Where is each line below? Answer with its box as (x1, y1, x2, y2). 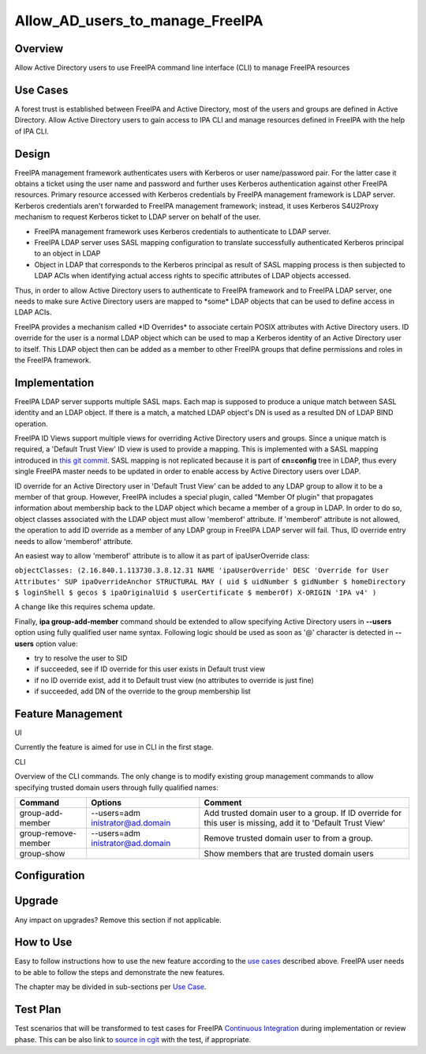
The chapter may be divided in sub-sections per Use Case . (14, 982, 207, 992)
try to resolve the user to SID (34, 653, 128, 663)
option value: (35, 639, 78, 648)
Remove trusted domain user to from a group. (204, 833, 374, 844)
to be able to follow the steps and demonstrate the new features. (14, 967, 225, 977)
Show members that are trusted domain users (204, 848, 374, 859)
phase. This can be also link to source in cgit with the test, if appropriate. (14, 1034, 252, 1044)
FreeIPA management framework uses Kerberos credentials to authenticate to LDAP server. (34, 226, 331, 236)
